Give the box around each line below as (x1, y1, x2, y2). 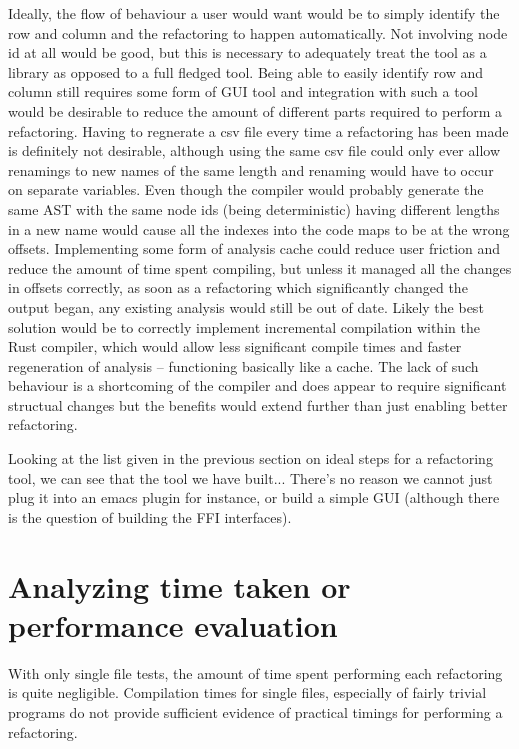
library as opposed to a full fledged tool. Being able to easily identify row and (8, 61, 484, 82)
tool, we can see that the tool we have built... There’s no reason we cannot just (8, 467, 493, 488)
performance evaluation (8, 604, 338, 645)
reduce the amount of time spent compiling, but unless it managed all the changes (8, 257, 512, 278)
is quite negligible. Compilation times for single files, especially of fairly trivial (8, 682, 487, 703)
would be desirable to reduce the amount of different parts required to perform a (8, 100, 502, 121)
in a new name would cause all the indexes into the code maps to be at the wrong (8, 218, 510, 239)
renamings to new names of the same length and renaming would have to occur (8, 159, 494, 180)
